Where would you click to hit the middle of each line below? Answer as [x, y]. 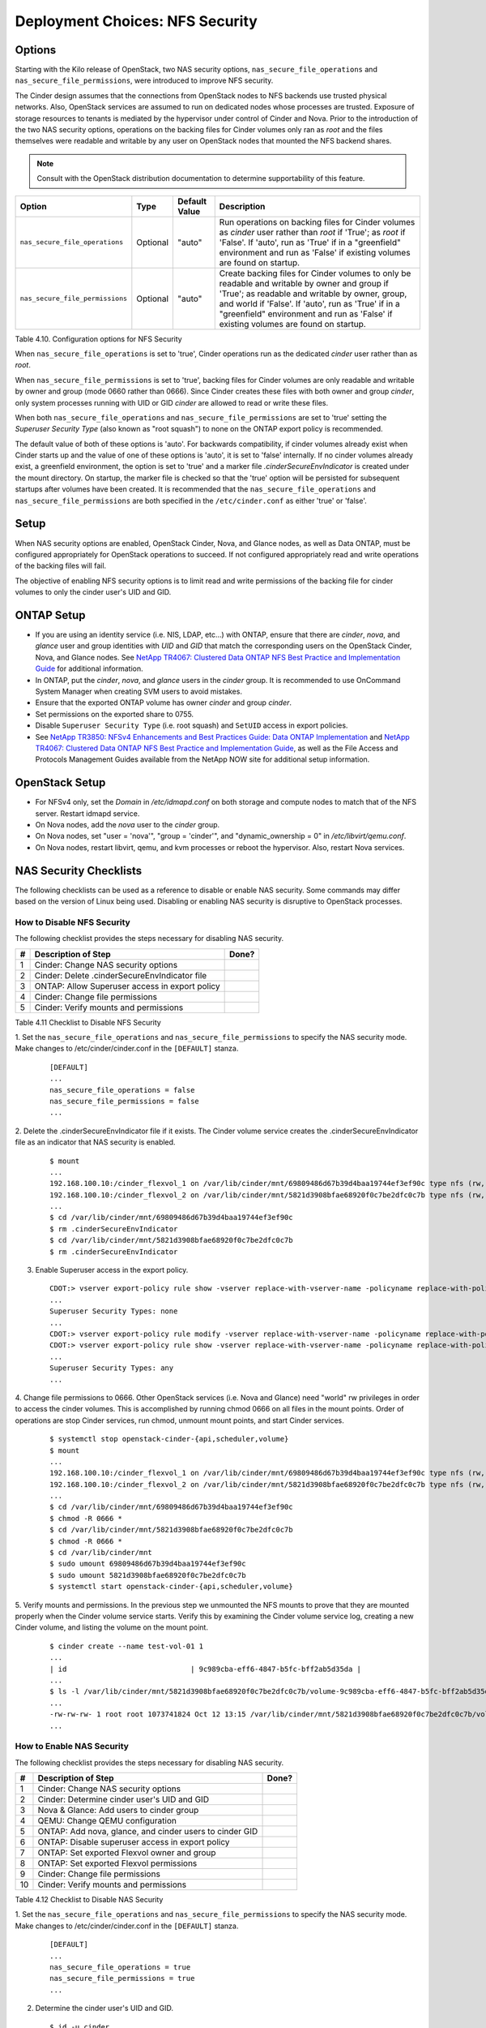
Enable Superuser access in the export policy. [112, 1270]
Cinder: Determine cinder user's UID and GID [124, 1799]
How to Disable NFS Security [73, 922]
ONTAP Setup [50, 615]
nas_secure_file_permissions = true [122, 1979]
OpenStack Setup [60, 783]
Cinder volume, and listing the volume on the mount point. [111, 1627]
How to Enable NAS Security [72, 1747]
